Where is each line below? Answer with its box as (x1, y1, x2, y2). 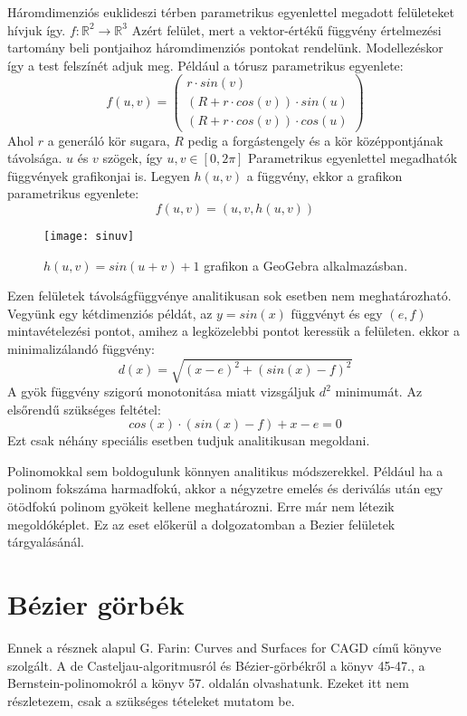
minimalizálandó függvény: (7, 339, 155, 358)
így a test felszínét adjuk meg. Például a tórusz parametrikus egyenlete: (7, 55, 404, 74)
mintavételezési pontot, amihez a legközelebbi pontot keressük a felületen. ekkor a (7, 321, 460, 340)
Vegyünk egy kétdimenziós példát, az (7, 303, 213, 322)
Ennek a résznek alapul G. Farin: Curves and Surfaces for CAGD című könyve (7, 637, 442, 656)
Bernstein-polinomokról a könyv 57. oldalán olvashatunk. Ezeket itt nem (7, 673, 409, 692)
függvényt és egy (291, 303, 383, 322)
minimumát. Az (335, 382, 423, 401)
